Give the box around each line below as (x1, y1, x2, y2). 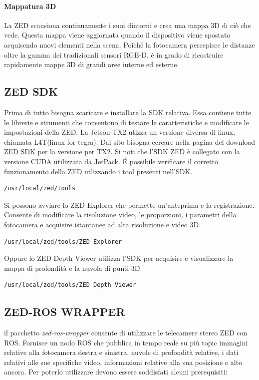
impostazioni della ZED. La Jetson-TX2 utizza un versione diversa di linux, (4, 127, 235, 137)
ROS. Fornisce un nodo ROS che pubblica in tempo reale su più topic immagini (4, 337, 248, 347)
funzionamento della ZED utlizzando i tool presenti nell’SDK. (4, 166, 193, 176)
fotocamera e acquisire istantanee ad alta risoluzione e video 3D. (4, 219, 201, 229)
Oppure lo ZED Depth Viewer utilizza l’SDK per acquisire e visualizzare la (4, 253, 234, 263)
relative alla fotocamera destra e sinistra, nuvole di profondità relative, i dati (4, 347, 239, 357)
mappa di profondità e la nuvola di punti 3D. (4, 262, 142, 273)
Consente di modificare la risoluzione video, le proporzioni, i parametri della (4, 209, 237, 220)
